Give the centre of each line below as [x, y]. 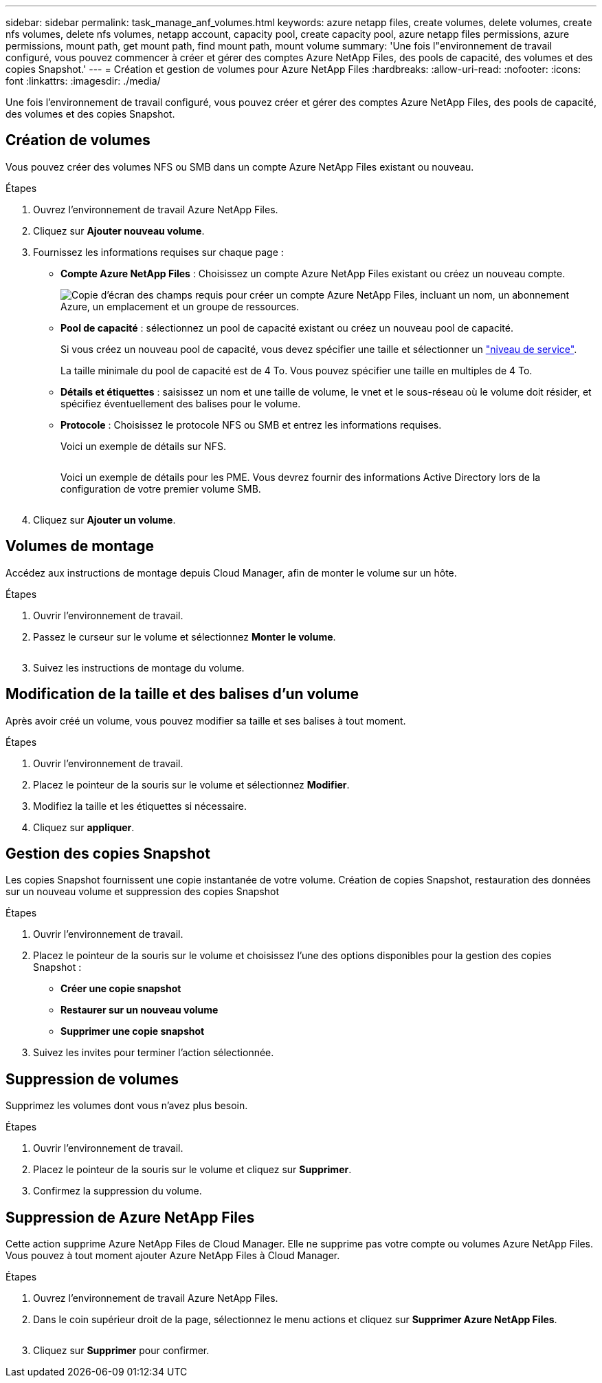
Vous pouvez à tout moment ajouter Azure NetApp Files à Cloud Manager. [173, 1256]
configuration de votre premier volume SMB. [161, 489]
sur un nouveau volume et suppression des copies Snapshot [143, 892]
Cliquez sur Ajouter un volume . [104, 519]
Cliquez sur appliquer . [84, 827]
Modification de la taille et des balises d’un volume [182, 694]
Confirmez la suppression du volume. [118, 1191]
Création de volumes [78, 140]
